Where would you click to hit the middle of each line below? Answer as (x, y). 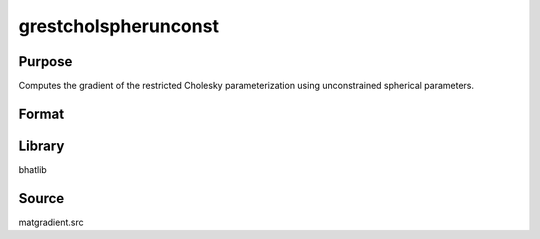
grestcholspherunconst (119, 26)
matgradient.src (51, 222)
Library (41, 145)
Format (41, 113)
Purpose (45, 61)
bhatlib (32, 169)
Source (41, 198)
